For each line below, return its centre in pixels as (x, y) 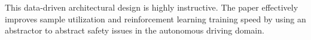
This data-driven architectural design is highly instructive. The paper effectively (152, 7)
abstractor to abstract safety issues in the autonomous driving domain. (135, 30)
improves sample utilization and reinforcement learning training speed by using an (155, 19)
